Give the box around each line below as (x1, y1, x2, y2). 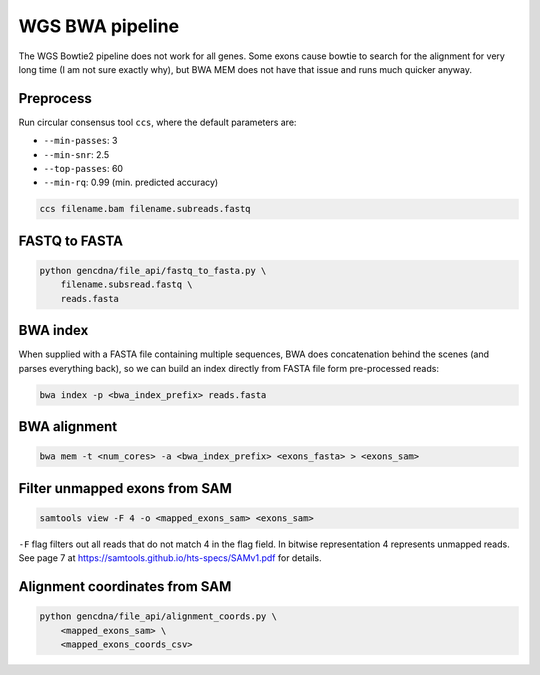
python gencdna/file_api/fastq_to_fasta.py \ (39, 265, 267, 276)
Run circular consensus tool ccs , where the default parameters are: (18, 116, 297, 128)
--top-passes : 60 (43, 163, 124, 175)
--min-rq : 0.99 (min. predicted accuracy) (43, 176, 219, 189)
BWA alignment (18, 418, 118, 435)
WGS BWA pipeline (18, 15, 180, 37)
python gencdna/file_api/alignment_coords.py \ (39, 611, 277, 622)
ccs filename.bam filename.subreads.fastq (39, 203, 251, 215)
